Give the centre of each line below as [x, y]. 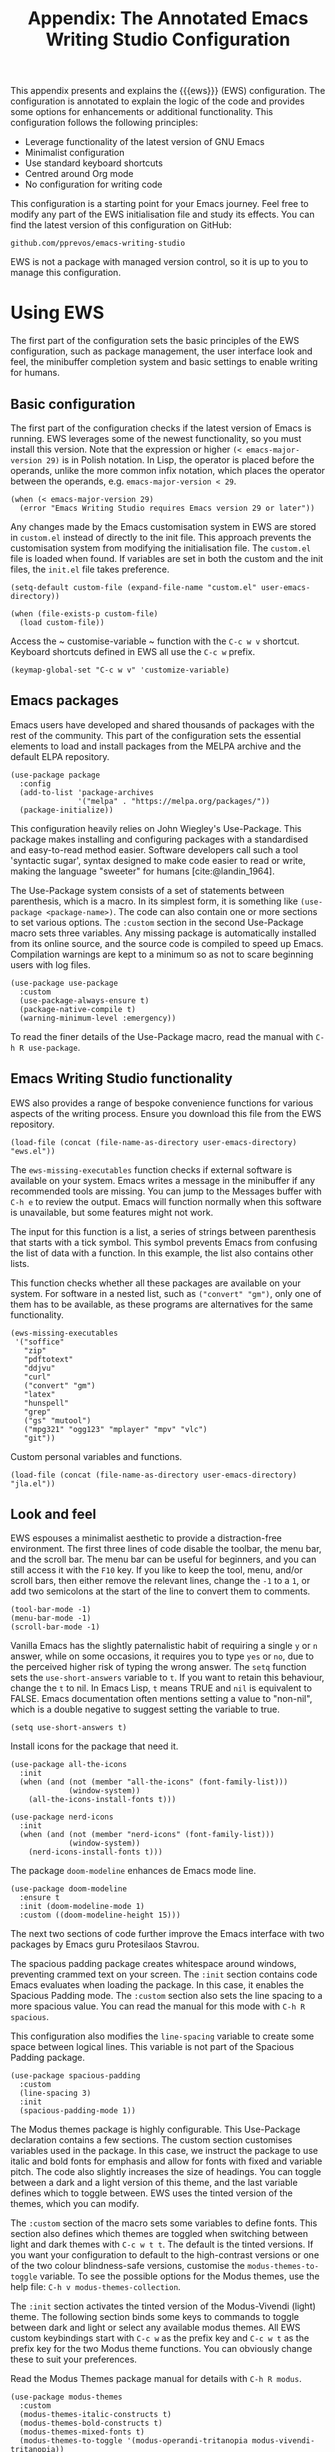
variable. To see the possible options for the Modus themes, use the [179, 2276]
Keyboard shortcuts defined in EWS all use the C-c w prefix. [133, 651]
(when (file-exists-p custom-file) [84, 613]
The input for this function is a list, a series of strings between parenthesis [163, 1231]
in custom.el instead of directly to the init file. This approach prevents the [161, 537]
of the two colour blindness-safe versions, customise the [127, 2266]
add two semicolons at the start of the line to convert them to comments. [160, 1591]
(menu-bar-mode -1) [51, 1618]
